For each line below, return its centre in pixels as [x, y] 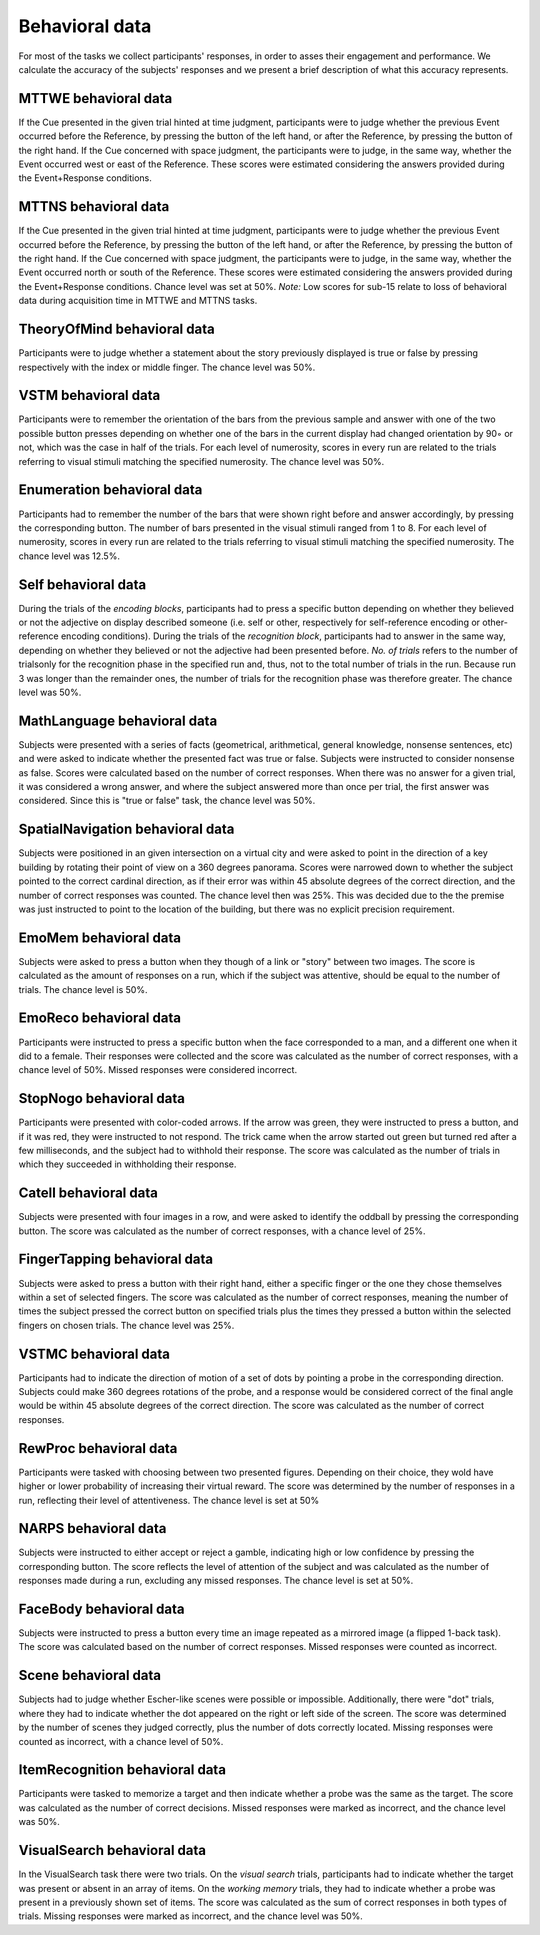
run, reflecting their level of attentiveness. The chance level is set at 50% [169, 1500]
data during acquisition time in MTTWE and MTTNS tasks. [138, 301]
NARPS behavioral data [92, 1528]
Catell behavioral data [88, 1193]
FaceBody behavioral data [101, 1609]
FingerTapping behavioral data [116, 1259]
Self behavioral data [82, 584]
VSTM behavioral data [89, 395]
